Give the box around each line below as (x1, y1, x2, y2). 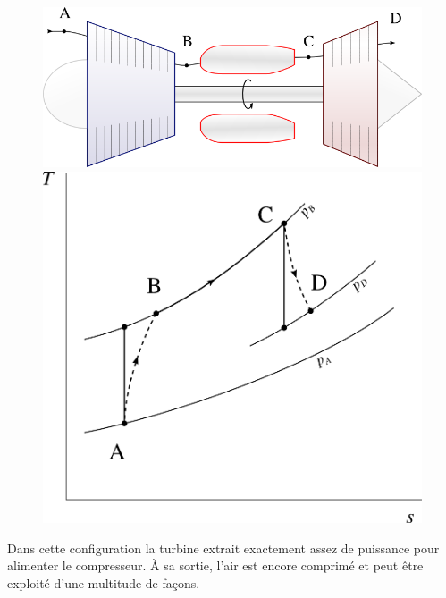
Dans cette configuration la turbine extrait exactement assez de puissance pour (7, 538, 440, 557)
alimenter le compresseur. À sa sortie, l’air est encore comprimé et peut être (7, 556, 424, 575)
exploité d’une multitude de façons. (7, 574, 200, 593)
